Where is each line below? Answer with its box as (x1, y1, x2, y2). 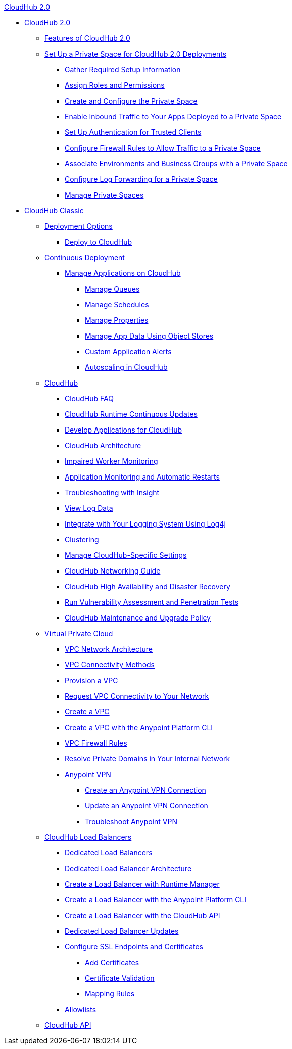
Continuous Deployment (44, 253, 125, 262)
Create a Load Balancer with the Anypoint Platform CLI (65, 895, 247, 904)
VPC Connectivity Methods (65, 660, 155, 669)
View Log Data (65, 504, 113, 512)
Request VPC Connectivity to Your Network (65, 692, 209, 700)
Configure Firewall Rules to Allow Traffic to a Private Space (65, 144, 261, 152)
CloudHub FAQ (65, 394, 114, 403)
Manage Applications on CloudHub (65, 269, 181, 277)
